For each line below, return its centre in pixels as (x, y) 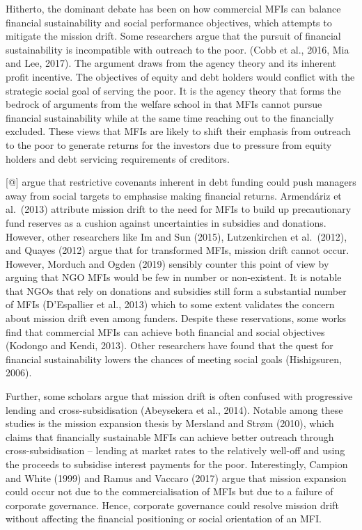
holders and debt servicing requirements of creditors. (118, 158)
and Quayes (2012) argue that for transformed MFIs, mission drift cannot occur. (178, 250)
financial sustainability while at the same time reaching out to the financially (170, 117)
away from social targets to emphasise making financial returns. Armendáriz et (174, 195)
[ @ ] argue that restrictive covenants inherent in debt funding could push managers (181, 182)
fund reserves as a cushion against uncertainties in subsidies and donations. (166, 222)
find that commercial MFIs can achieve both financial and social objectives (165, 331)
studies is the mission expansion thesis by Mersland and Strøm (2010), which (170, 423)
